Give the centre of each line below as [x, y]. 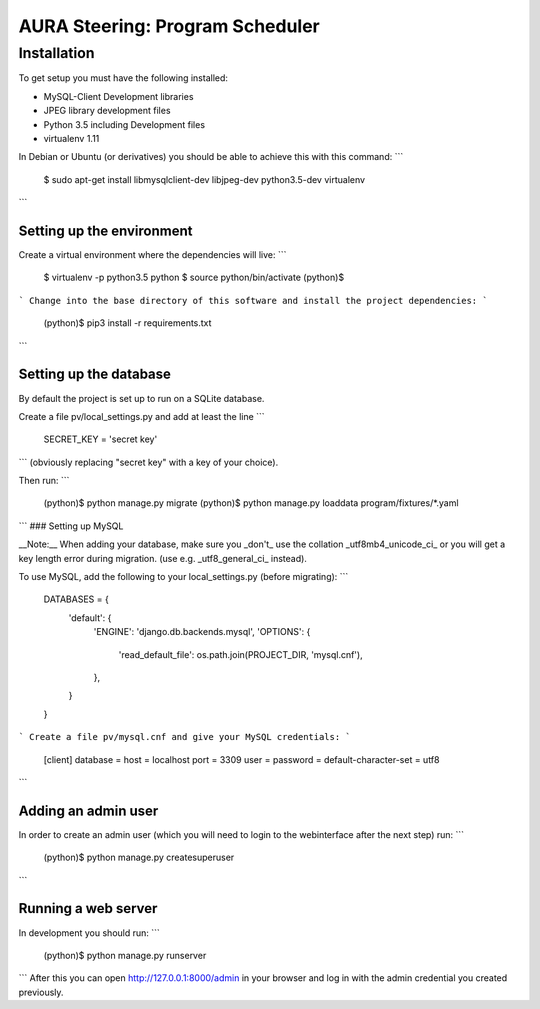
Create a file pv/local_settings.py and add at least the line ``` [141, 416]
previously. [41, 992]
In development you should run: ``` [89, 932]
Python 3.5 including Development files [124, 124]
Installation [56, 53]
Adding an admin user [88, 810]
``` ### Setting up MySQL [71, 526]
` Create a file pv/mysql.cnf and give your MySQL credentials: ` [185, 737]
